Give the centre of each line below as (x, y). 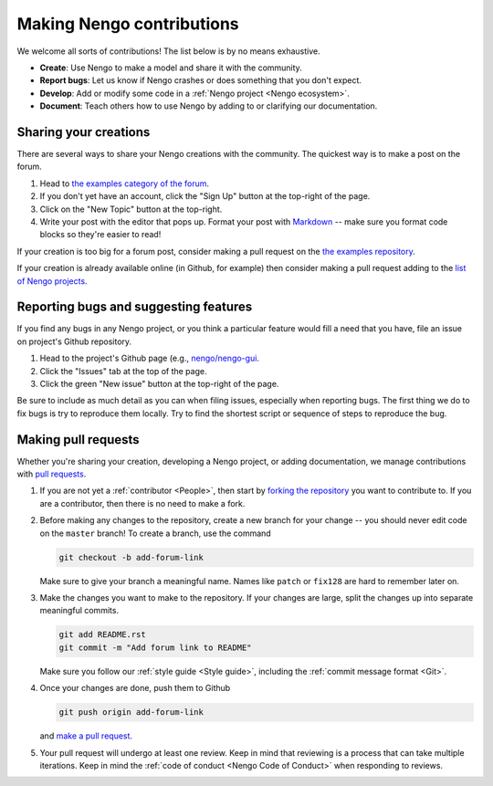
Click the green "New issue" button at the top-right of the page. (159, 384)
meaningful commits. (79, 611)
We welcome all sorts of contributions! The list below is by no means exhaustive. (168, 51)
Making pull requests (79, 440)
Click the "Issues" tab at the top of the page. (123, 371)
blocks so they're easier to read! (100, 235)
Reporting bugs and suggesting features (135, 307)
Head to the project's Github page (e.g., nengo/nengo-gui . (150, 358)
